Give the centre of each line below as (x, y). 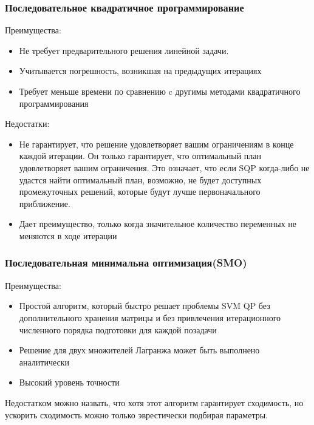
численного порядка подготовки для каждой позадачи (118, 329)
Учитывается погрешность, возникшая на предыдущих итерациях (140, 71)
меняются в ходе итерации (68, 235)
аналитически (44, 362)
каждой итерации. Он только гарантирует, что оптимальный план (140, 156)
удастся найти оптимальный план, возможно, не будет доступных (140, 179)
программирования (54, 103)
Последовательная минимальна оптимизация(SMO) (126, 263)
